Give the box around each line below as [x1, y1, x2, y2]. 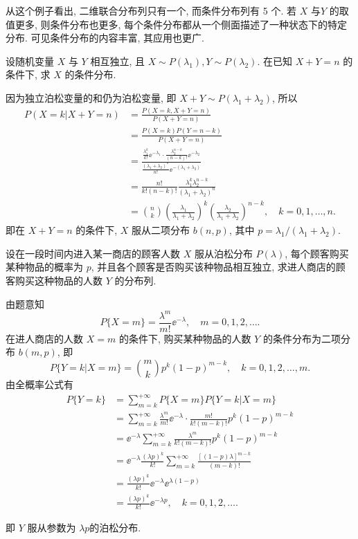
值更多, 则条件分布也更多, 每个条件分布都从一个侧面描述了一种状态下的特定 [6, 17, 348, 31]
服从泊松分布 [194, 246, 253, 260]
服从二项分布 [132, 223, 190, 237]
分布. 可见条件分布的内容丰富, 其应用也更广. [6, 30, 204, 45]
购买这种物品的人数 [15, 273, 102, 288]
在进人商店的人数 [6, 331, 83, 345]
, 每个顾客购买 [285, 246, 349, 260]
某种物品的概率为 [6, 259, 83, 274]
